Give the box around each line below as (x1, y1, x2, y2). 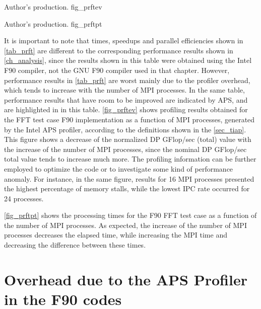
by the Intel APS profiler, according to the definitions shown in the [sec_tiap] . (4, 124, 246, 134)
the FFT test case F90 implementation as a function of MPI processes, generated (4, 114, 255, 124)
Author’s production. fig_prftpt (4, 18, 102, 29)
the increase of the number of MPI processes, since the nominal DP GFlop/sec (4, 143, 247, 154)
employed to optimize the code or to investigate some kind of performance (4, 163, 233, 174)
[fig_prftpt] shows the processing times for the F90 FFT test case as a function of (4, 210, 257, 220)
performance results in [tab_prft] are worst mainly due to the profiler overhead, (4, 74, 250, 85)
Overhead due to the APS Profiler (4, 269, 247, 289)
